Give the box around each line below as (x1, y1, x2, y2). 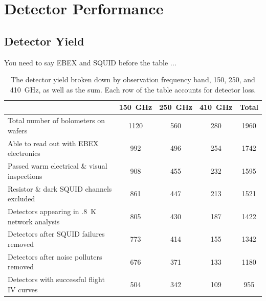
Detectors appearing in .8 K (8, 205, 97, 216)
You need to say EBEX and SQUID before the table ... (4, 57, 176, 67)
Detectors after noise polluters (8, 251, 102, 262)
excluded (8, 193, 35, 204)
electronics (8, 148, 40, 158)
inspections (8, 170, 42, 181)
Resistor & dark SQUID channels (8, 183, 112, 194)
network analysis (8, 216, 60, 226)
